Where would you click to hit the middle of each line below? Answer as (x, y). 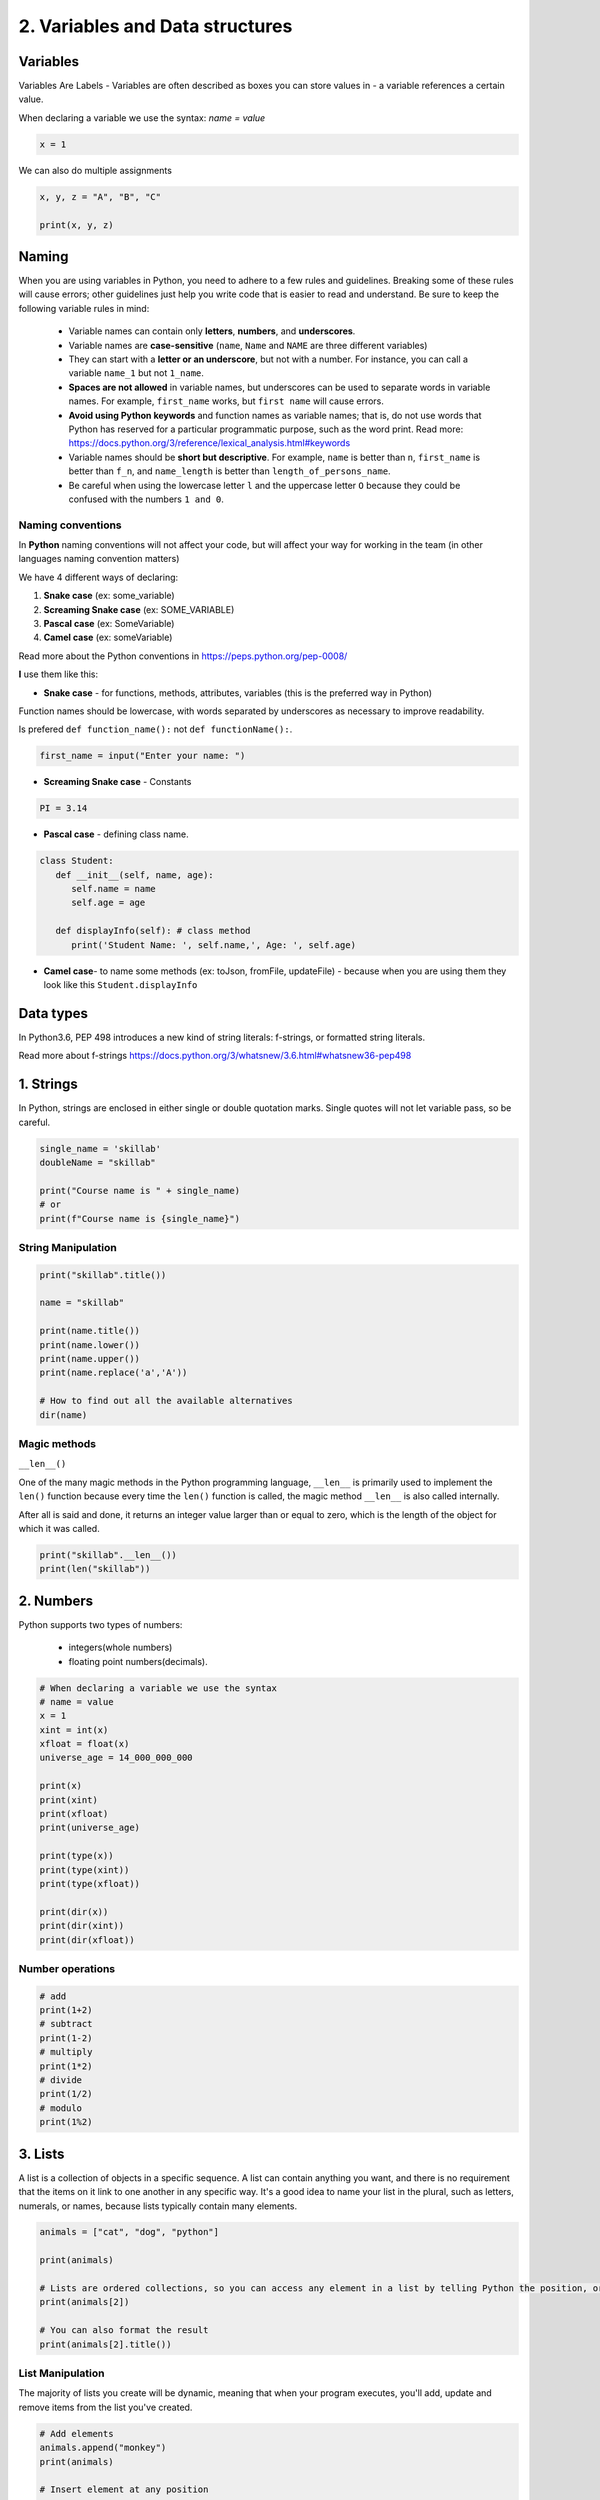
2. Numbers (56, 1600)
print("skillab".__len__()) (108, 1554)
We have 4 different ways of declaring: (98, 577)
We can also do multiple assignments (95, 170)
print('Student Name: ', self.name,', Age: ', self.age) (214, 944)
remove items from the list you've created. (105, 2407)
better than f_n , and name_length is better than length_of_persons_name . (229, 471)
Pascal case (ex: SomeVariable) (109, 624)
